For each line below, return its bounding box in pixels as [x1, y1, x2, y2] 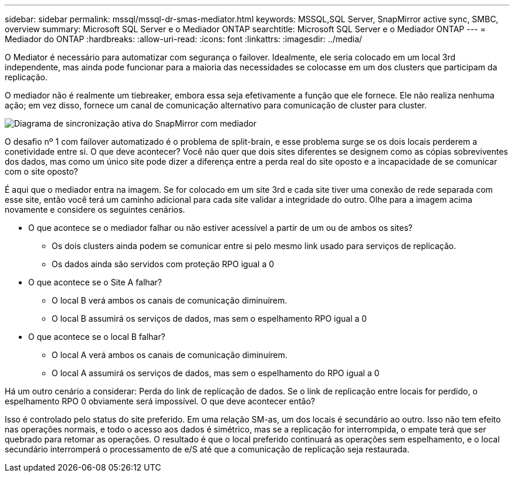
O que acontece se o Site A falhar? [28, 277, 162, 287]
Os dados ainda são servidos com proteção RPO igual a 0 [52, 259, 275, 269]
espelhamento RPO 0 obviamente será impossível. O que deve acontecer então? [5, 396, 315, 406]
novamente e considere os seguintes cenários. [5, 205, 185, 214]
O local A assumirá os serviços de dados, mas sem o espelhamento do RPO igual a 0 [52, 368, 380, 378]
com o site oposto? [5, 166, 78, 176]
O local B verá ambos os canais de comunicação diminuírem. [52, 295, 288, 305]
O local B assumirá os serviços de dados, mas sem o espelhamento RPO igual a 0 [52, 314, 367, 323]
